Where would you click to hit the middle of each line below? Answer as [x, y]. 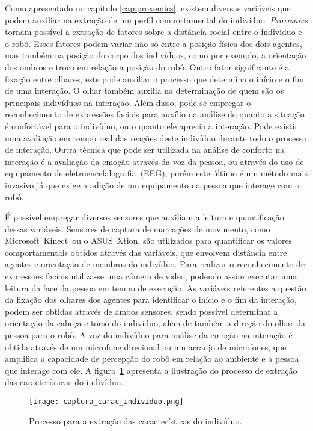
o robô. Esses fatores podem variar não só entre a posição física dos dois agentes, [153, 43]
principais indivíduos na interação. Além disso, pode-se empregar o [128, 102]
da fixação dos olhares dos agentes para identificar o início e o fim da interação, [151, 299]
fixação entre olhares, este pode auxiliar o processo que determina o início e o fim [154, 79]
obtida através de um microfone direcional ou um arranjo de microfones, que [146, 346]
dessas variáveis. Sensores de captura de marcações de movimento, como [138, 228]
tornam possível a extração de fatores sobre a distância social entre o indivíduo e [153, 32]
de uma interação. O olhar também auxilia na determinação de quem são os [144, 91]
